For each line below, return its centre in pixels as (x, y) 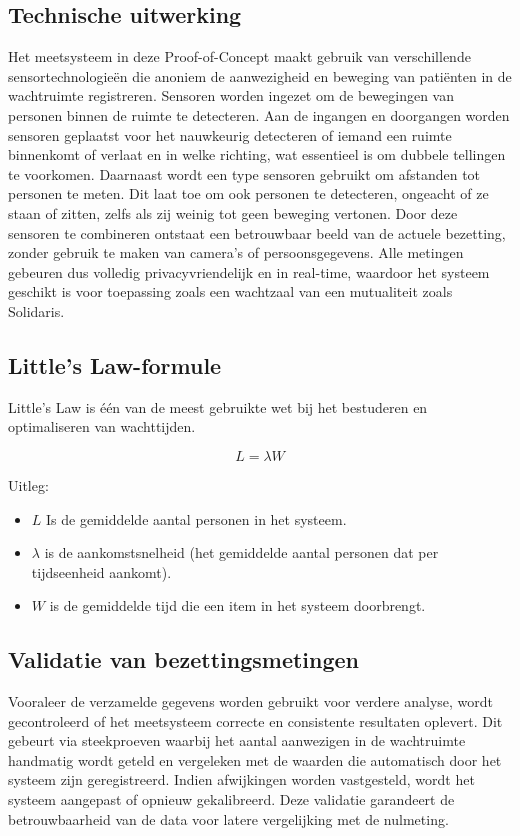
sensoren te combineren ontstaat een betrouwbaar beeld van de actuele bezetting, (257, 232)
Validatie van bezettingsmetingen (184, 659)
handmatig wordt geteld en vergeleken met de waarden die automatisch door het (255, 759)
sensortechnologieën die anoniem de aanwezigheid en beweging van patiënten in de (260, 75)
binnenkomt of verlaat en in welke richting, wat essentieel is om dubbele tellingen (257, 154)
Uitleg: (28, 484)
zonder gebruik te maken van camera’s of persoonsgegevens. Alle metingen (236, 252)
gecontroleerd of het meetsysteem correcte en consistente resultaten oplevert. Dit (255, 720)
